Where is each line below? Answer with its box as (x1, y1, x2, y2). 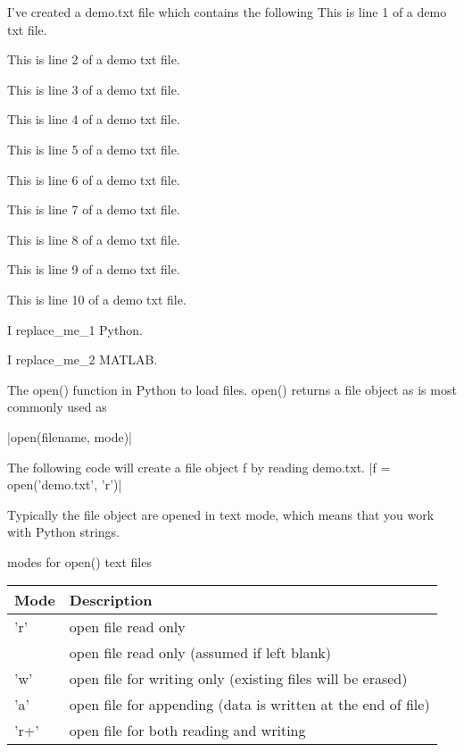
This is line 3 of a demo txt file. (7, 79, 180, 98)
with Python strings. (7, 522, 120, 541)
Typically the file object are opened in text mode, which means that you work (7, 505, 435, 523)
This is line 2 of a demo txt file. (7, 50, 180, 69)
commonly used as (7, 397, 107, 416)
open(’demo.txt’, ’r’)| (7, 475, 122, 494)
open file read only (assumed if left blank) (69, 642, 331, 664)
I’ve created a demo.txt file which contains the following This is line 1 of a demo (7, 3, 447, 21)
